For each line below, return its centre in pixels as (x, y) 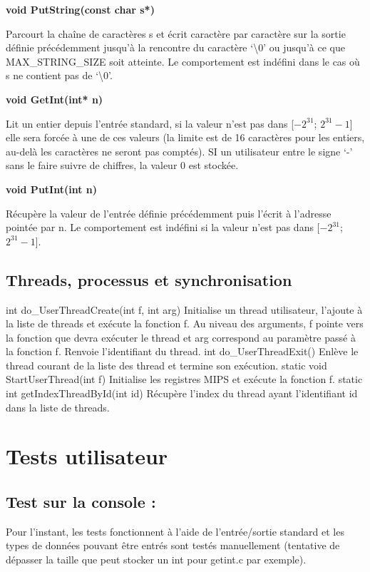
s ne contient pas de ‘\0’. (59, 75)
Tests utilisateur (87, 456)
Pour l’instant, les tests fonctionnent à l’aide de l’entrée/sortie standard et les (175, 531)
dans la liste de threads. (58, 407)
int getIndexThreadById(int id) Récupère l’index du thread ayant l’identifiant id (182, 393)
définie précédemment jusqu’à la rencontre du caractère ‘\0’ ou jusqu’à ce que (175, 47)
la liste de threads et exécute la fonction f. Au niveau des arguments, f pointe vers (185, 323)
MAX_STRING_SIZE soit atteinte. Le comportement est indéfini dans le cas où (183, 61)
